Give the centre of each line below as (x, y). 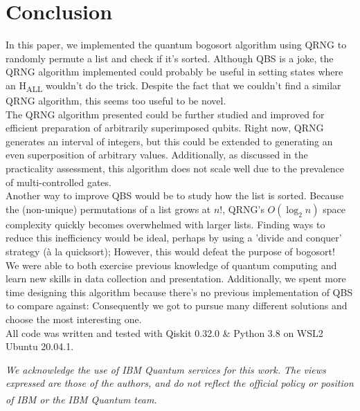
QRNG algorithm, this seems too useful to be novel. (116, 101)
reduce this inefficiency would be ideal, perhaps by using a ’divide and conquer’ (174, 238)
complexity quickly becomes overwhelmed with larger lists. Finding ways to (165, 224)
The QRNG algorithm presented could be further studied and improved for (165, 114)
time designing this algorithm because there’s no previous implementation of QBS (179, 292)
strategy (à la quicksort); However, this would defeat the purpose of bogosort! (170, 251)
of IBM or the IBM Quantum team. (81, 399)
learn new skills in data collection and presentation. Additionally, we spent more (176, 278)
